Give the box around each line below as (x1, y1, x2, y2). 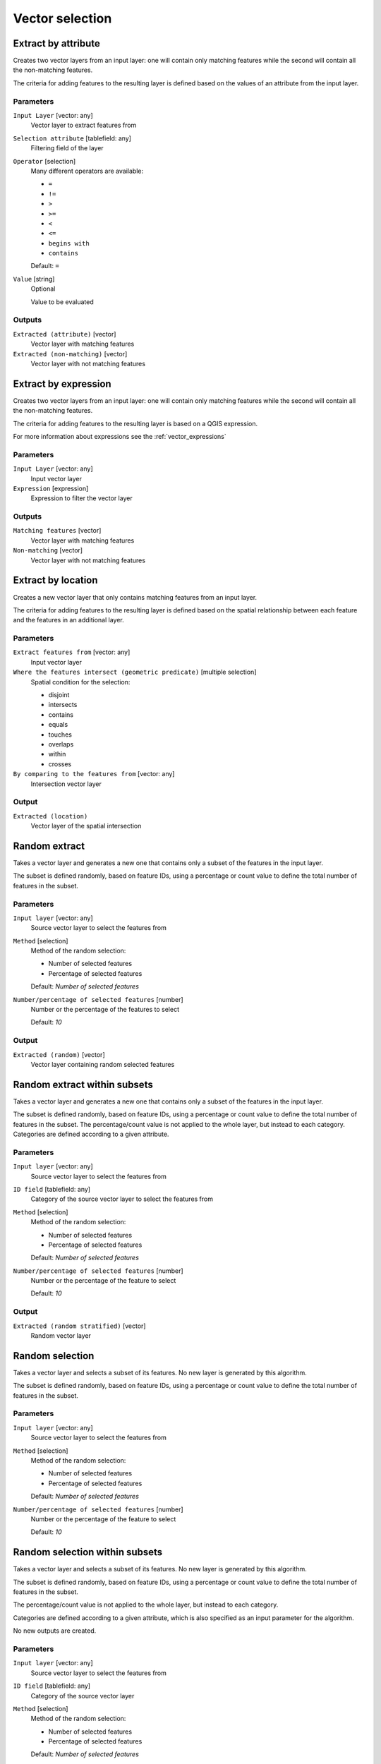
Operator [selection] (13, 157, 76, 165)
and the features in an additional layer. (13, 616, 125, 624)
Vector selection (13, 11, 112, 26)
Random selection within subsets (13, 1546, 163, 1559)
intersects (48, 701, 78, 709)
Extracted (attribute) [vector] (13, 330, 116, 338)
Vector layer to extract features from (30, 121, 137, 130)
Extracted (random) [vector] (13, 1050, 105, 1058)
